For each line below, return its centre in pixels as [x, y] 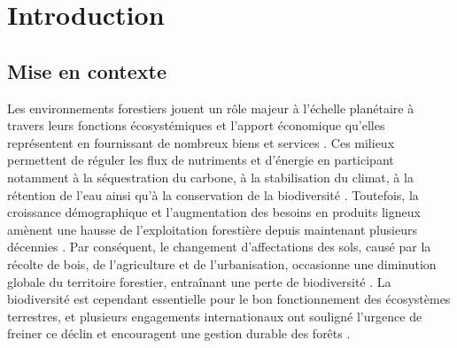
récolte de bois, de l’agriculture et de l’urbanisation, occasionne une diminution [222, 263]
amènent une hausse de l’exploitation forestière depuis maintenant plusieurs [212, 229]
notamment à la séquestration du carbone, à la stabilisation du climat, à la [210, 177]
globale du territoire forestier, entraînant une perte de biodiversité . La [199, 281]
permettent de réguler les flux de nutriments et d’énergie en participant [201, 160]
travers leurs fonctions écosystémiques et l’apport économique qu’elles [196, 125]
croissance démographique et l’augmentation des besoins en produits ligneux [214, 212]
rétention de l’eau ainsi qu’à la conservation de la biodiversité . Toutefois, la [213, 194]
